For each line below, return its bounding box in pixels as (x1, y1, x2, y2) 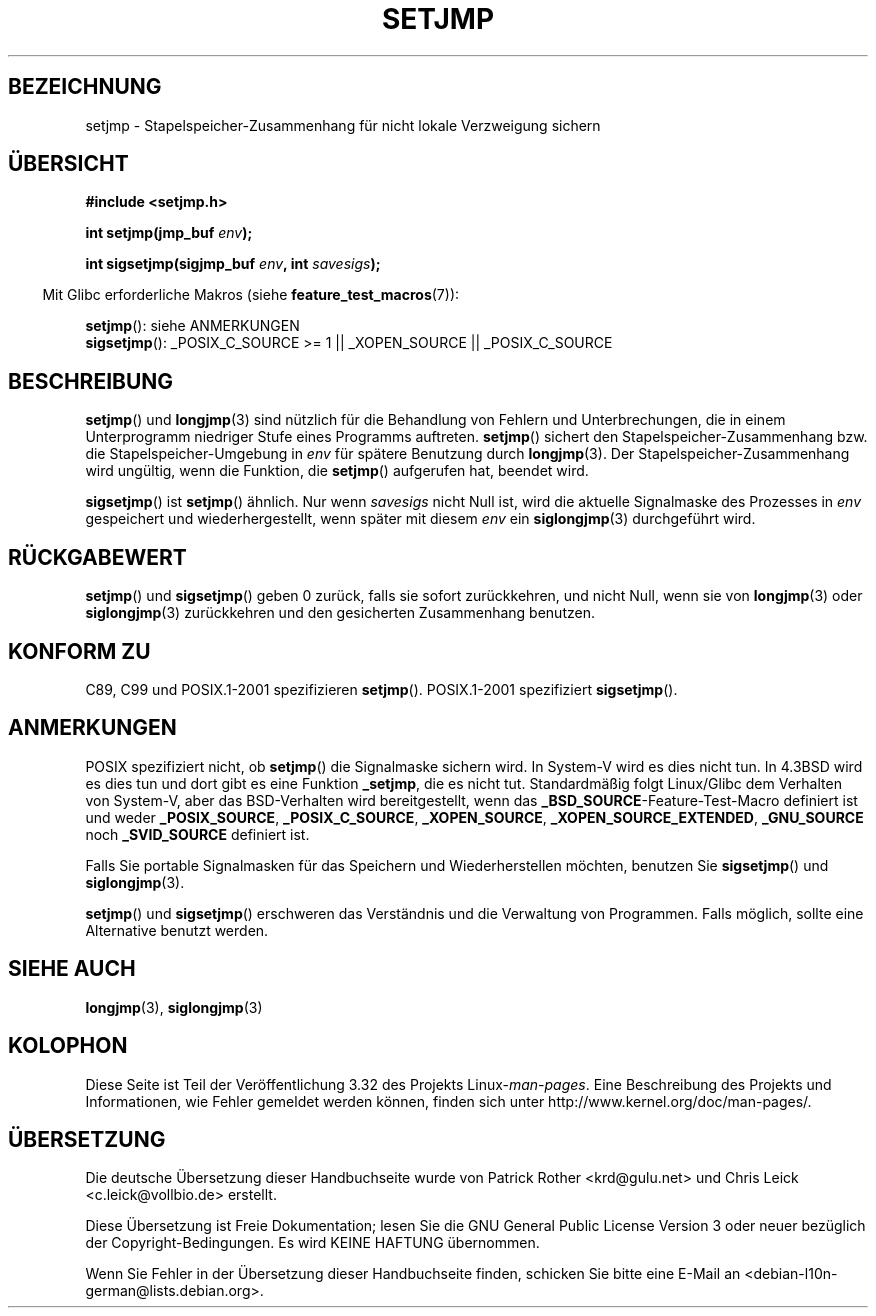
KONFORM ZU (8, 638, 151, 664)
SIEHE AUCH (8, 956, 136, 982)
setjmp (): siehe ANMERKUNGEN (85, 317, 300, 335)
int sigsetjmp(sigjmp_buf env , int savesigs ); (85, 255, 381, 273)
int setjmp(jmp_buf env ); (85, 224, 253, 242)
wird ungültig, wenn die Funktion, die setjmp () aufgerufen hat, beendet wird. (85, 462, 589, 480)
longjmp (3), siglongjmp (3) (85, 998, 263, 1016)
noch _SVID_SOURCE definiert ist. (85, 825, 310, 843)
